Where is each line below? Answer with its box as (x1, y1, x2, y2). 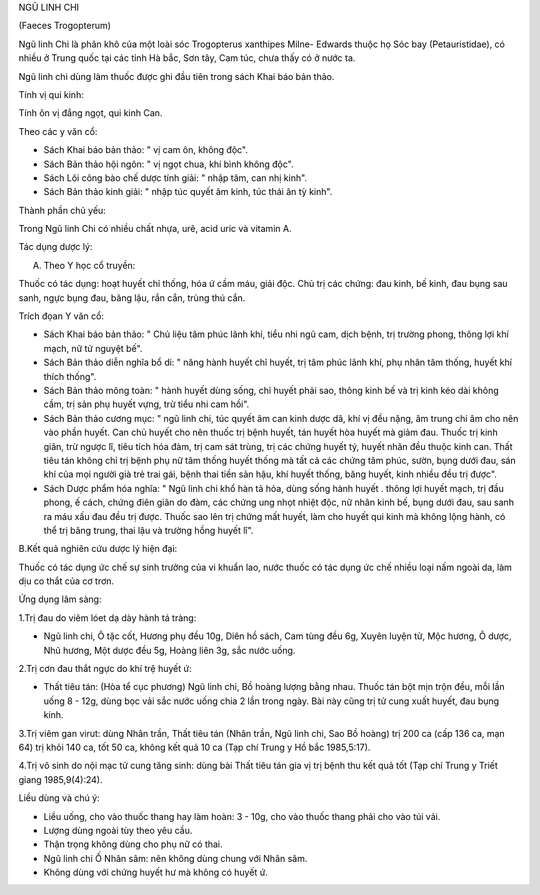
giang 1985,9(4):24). (18, 773, 104, 785)
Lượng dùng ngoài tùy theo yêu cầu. (43, 824, 193, 836)
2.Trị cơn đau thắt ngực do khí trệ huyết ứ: (18, 663, 192, 675)
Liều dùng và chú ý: (18, 792, 100, 804)
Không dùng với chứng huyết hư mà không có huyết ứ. (43, 866, 269, 879)
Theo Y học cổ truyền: (43, 259, 136, 271)
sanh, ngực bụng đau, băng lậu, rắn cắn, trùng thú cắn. (18, 291, 246, 304)
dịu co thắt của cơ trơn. (18, 575, 115, 587)
